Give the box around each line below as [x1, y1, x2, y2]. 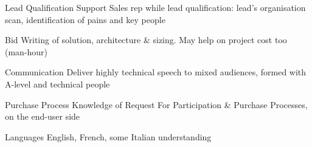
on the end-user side [5, 110, 80, 123]
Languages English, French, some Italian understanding [5, 130, 212, 143]
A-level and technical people [5, 77, 110, 90]
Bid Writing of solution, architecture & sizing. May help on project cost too [5, 33, 287, 46]
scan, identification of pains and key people [5, 13, 165, 26]
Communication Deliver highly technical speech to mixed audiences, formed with [5, 66, 307, 78]
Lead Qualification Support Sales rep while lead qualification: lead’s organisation [5, 1, 306, 13]
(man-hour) [5, 45, 48, 58]
